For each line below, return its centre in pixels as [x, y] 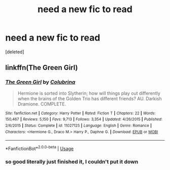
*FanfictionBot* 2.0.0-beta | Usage [39, 148]
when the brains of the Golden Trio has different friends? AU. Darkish [90, 98]
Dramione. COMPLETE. [42, 104]
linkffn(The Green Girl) [42, 68]
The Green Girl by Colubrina [40, 82]
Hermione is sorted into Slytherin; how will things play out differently [89, 93]
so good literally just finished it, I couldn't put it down [72, 161]
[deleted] [15, 52]
